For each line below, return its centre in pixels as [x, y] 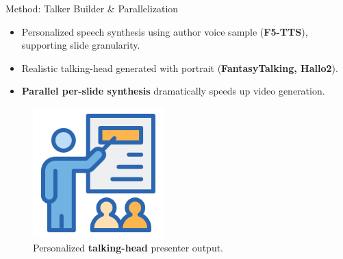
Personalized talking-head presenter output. [128, 248]
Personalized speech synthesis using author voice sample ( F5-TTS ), [165, 31]
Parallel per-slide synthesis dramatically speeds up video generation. [173, 91]
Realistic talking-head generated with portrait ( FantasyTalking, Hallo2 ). [180, 67]
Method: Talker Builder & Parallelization [92, 8]
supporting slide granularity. [81, 45]
